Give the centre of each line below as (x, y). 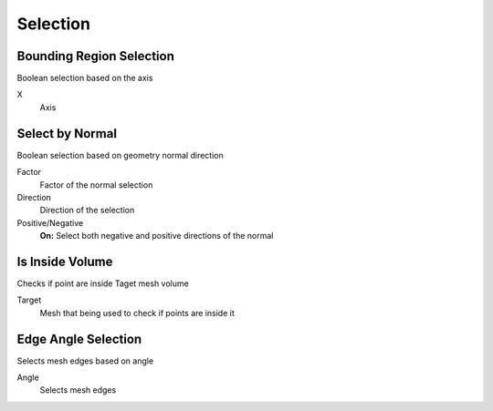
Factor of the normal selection (96, 185)
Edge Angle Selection (79, 339)
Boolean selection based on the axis (85, 78)
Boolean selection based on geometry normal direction (120, 155)
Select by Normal (67, 134)
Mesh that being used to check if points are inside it (137, 313)
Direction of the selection (87, 211)
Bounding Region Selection (96, 56)
